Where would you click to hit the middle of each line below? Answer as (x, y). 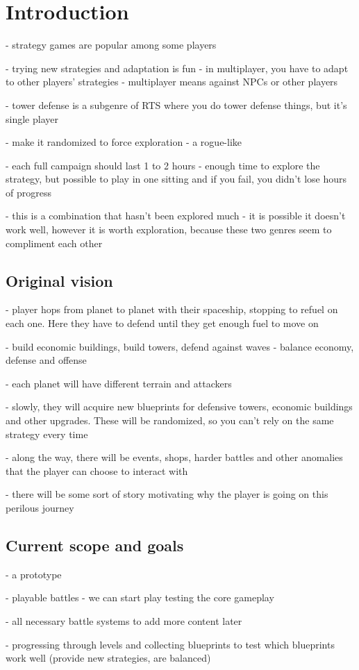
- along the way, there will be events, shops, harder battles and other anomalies (174, 457)
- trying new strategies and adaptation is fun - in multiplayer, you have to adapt (177, 68)
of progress (28, 192)
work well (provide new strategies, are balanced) (108, 658)
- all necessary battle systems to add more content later (124, 620)
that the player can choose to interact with (97, 470)
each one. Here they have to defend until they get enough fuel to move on (162, 323)
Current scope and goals (95, 545)
